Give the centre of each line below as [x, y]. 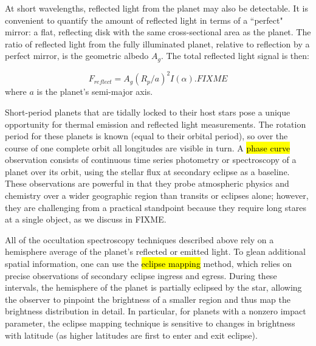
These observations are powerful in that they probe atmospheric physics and [147, 183]
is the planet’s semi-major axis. [95, 92]
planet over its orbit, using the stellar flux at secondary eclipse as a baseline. [147, 171]
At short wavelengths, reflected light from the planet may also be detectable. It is [156, 8]
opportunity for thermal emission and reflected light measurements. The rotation [156, 124]
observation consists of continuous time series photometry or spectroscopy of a [151, 160]
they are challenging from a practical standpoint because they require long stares [156, 207]
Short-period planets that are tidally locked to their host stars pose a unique [148, 112]
